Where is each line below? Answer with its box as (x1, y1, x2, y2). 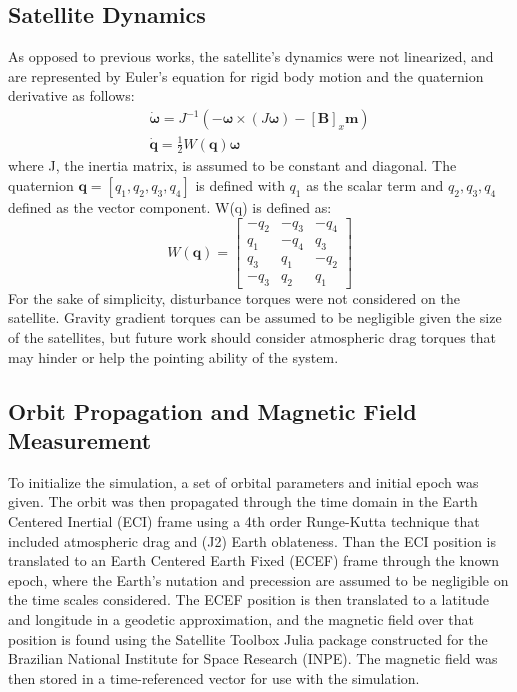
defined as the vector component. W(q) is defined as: (8, 196, 332, 217)
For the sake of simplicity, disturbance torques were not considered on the (8, 287, 460, 308)
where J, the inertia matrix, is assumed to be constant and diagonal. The (8, 155, 457, 176)
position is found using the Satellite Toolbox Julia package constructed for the (8, 628, 488, 649)
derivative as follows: (8, 85, 135, 106)
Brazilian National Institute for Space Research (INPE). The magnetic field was (8, 648, 498, 669)
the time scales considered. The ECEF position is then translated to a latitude (8, 589, 489, 610)
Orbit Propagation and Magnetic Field (8, 395, 417, 426)
